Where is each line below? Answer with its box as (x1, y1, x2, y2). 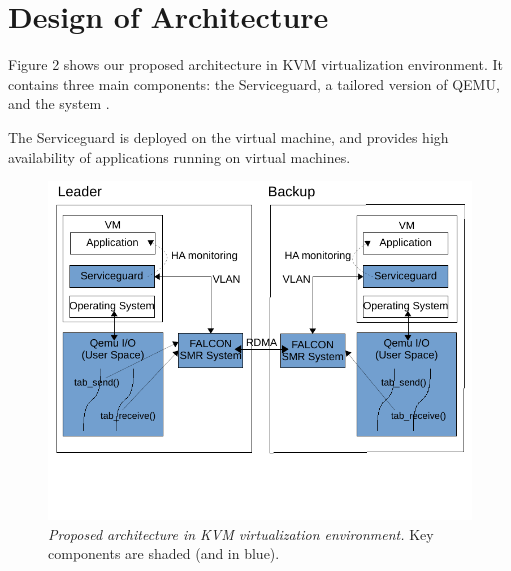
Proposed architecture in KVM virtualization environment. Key (48, 523, 434, 544)
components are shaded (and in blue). (48, 543, 280, 564)
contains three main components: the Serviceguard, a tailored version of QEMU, (8, 73, 500, 94)
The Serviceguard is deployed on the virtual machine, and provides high (8, 126, 449, 147)
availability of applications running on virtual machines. (8, 146, 351, 167)
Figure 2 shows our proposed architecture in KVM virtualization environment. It (8, 54, 504, 75)
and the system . (8, 93, 110, 114)
